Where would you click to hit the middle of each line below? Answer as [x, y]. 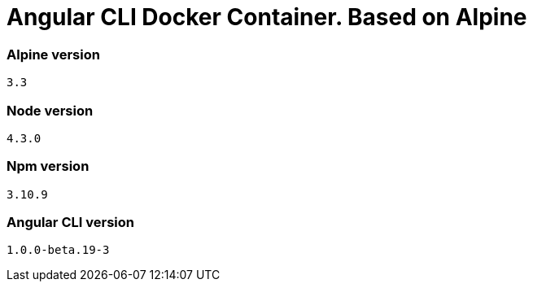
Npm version [48, 166]
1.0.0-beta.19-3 [58, 250]
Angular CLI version [70, 222]
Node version [50, 110]
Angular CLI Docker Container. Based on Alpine [267, 17]
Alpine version [53, 54]
